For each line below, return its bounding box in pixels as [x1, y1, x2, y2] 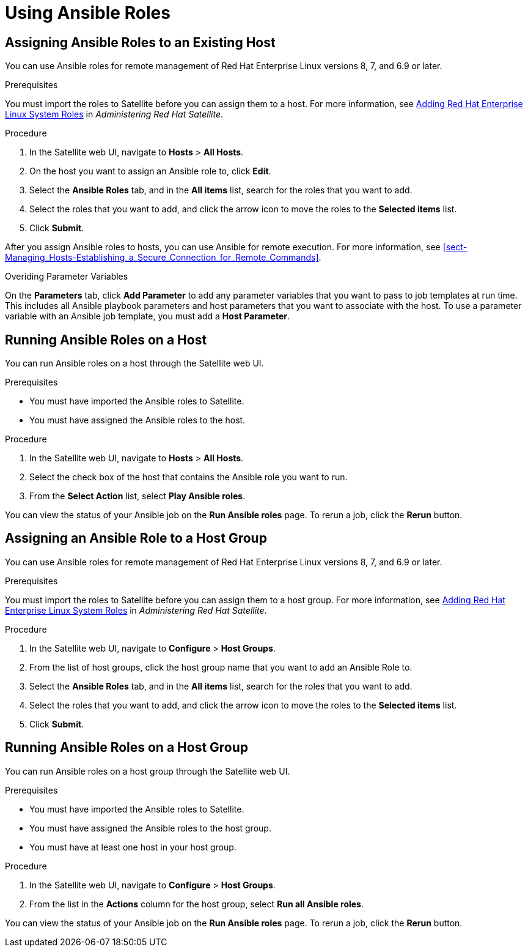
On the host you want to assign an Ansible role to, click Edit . [29, 166, 271, 177]
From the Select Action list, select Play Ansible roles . [29, 491, 246, 502]
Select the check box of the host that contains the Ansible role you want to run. [29, 472, 348, 483]
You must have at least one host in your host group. [29, 841, 237, 852]
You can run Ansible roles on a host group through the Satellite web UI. [5, 765, 290, 776]
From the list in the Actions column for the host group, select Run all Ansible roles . [29, 898, 364, 909]
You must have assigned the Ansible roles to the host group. [29, 822, 271, 833]
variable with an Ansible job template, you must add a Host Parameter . [5, 311, 290, 322]
